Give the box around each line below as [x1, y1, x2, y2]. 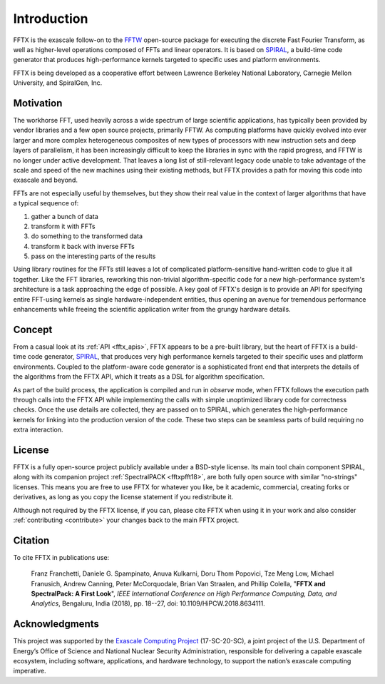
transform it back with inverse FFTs [31, 242, 135, 250]
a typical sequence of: [13, 199, 79, 208]
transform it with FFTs [31, 222, 96, 230]
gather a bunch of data [31, 212, 99, 220]
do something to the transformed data [31, 232, 143, 240]
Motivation [13, 97, 63, 109]
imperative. [13, 667, 46, 675]
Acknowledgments [13, 618, 100, 631]
